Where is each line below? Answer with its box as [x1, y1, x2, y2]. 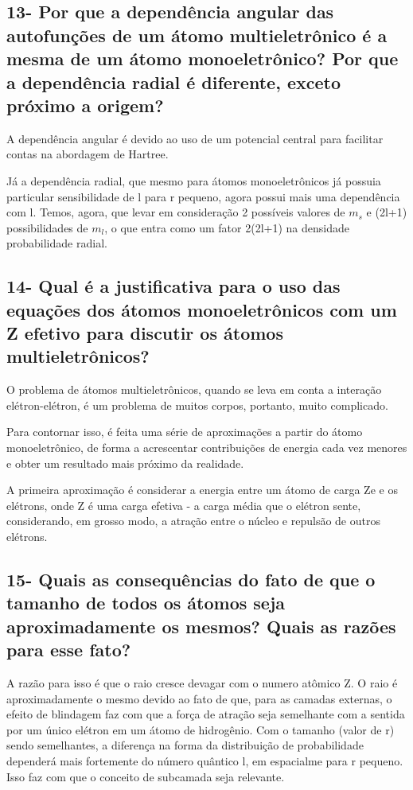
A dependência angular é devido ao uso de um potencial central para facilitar [6, 130, 384, 146]
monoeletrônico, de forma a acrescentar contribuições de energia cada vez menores [6, 439, 407, 456]
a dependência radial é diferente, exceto [6, 69, 341, 94]
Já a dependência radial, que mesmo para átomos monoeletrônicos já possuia [6, 172, 381, 189]
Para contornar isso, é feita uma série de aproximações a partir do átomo [6, 423, 363, 440]
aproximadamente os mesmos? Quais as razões [6, 613, 396, 638]
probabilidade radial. [6, 235, 107, 251]
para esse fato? [6, 637, 131, 662]
